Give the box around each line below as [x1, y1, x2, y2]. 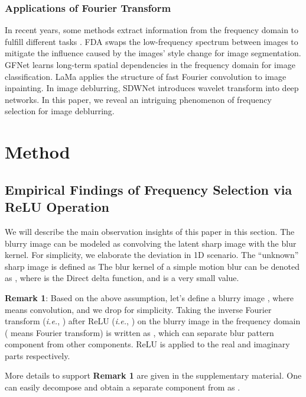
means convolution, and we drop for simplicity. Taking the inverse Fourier [5, 303, 272, 315]
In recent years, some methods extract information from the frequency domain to [5, 24, 299, 36]
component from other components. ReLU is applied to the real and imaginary [5, 338, 290, 350]
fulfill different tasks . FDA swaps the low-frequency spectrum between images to [5, 35, 298, 47]
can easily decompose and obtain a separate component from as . [5, 381, 240, 393]
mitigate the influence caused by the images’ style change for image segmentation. [5, 47, 301, 59]
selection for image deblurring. [5, 105, 115, 117]
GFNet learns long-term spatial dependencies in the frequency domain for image [5, 59, 295, 70]
